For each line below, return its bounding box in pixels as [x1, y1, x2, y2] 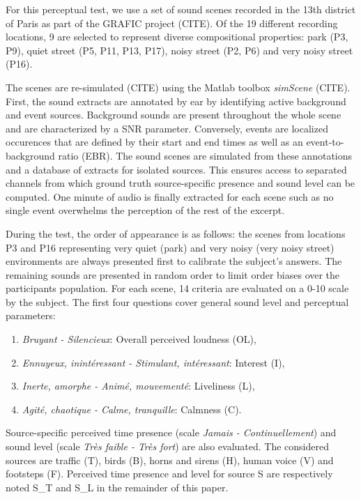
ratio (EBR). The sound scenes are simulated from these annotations [58, 148, 353, 162]
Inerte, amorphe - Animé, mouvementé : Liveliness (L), [22, 378, 255, 393]
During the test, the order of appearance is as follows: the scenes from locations [6, 226, 346, 240]
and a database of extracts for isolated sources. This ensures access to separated [6, 162, 347, 176]
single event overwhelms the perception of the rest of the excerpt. [6, 203, 285, 217]
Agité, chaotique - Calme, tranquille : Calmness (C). [22, 401, 242, 416]
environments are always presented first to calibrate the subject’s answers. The [6, 254, 342, 268]
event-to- [306, 135, 344, 149]
